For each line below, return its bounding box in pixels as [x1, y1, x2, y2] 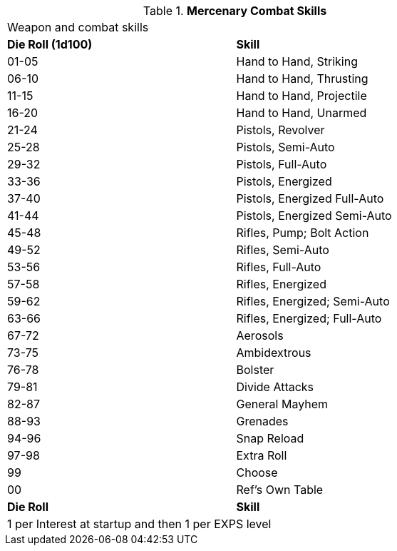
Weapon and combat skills [7, 20, 149, 34]
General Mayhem [236, 397, 329, 411]
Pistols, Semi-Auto [236, 140, 335, 154]
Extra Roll [236, 448, 287, 462]
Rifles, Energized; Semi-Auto [236, 294, 390, 308]
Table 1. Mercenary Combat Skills [143, 4, 327, 18]
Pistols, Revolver [236, 123, 325, 137]
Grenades [236, 414, 289, 428]
